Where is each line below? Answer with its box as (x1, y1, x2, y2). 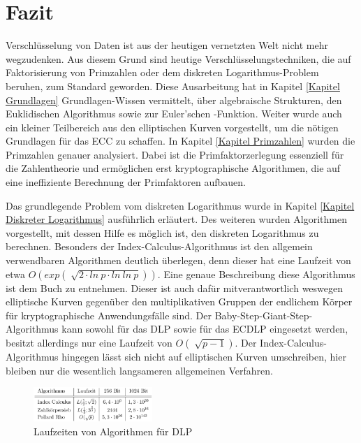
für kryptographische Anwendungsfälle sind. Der (6, 307, 212, 322)
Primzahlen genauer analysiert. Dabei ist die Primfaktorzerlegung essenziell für (6, 147, 344, 161)
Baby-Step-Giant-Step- (214, 307, 313, 322)
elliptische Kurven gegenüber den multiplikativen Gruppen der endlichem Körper (6, 294, 353, 309)
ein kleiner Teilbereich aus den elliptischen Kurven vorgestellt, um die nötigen (6, 119, 339, 134)
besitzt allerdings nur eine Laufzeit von (6, 335, 172, 349)
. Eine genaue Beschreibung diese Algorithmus (157, 266, 355, 281)
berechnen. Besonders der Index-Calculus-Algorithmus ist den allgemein (6, 239, 313, 254)
